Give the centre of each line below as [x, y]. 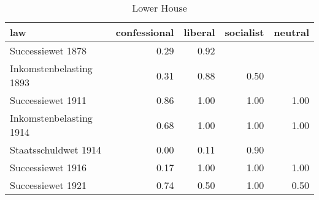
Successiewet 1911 [48, 100]
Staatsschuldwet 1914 [56, 150]
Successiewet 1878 [48, 50]
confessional [145, 32]
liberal [199, 32]
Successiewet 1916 [48, 167]
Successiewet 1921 [48, 185]
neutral [291, 32]
